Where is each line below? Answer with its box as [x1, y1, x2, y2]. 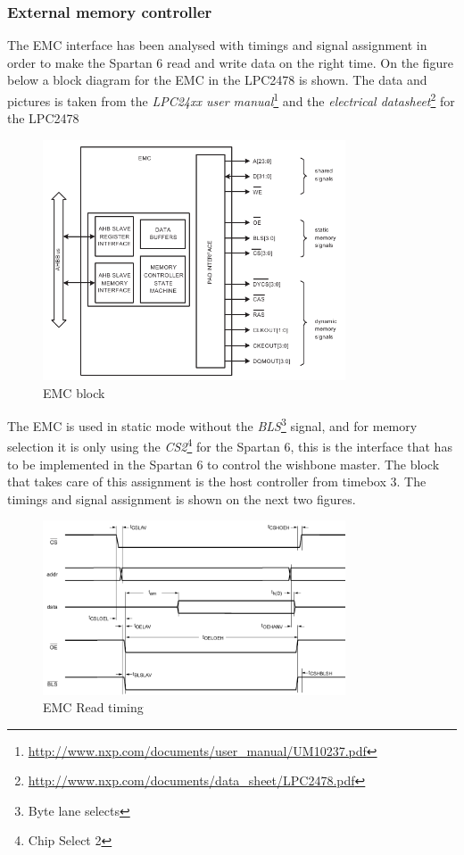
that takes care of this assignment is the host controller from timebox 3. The [7, 472, 427, 491]
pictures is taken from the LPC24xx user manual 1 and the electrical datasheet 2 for [7, 89, 455, 110]
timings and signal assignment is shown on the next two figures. [7, 489, 356, 508]
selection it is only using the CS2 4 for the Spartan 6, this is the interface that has [7, 435, 452, 456]
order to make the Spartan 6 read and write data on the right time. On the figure [7, 53, 454, 71]
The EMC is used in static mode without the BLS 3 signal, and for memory [7, 414, 418, 435]
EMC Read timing [43, 698, 144, 717]
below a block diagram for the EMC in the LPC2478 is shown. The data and [7, 71, 427, 89]
